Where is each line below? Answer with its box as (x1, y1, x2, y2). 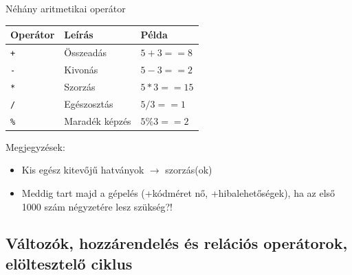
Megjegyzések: (5, 139, 65, 154)
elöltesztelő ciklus (5, 252, 133, 274)
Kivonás (64, 62, 98, 76)
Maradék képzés (64, 113, 131, 128)
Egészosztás (64, 96, 113, 110)
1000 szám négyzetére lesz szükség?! (21, 199, 173, 213)
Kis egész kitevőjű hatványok (21, 163, 144, 177)
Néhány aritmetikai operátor (5, 1, 126, 15)
